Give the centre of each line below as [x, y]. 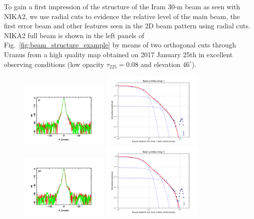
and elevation [161, 64]
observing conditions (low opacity [54, 64]
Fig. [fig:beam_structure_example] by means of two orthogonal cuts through [120, 45]
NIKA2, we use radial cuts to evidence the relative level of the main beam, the [122, 16]
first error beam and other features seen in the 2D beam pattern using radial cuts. [127, 26]
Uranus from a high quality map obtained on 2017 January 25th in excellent [118, 54]
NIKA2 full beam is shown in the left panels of [74, 35]
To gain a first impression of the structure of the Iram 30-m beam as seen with [122, 6]
